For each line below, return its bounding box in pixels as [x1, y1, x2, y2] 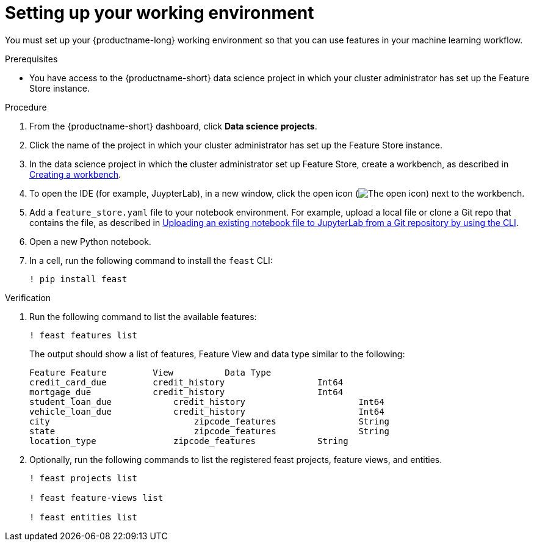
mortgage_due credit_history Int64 [29, 387, 344, 397]
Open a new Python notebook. [29, 236, 151, 247]
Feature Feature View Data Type [29, 367, 272, 377]
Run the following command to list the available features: [29, 311, 257, 322]
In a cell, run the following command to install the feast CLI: [29, 255, 273, 266]
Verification [5, 292, 51, 303]
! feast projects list [29, 473, 138, 483]
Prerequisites [5, 53, 58, 64]
